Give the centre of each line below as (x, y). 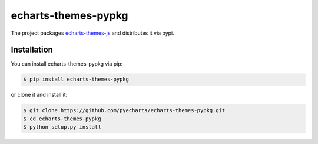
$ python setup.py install (62, 127)
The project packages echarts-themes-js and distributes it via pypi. (93, 33)
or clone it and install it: (39, 95)
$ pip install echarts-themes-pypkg (76, 79)
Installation (32, 50)
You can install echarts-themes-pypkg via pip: (67, 64)
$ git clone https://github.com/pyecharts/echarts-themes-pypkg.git (124, 110)
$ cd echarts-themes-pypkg (62, 119)
